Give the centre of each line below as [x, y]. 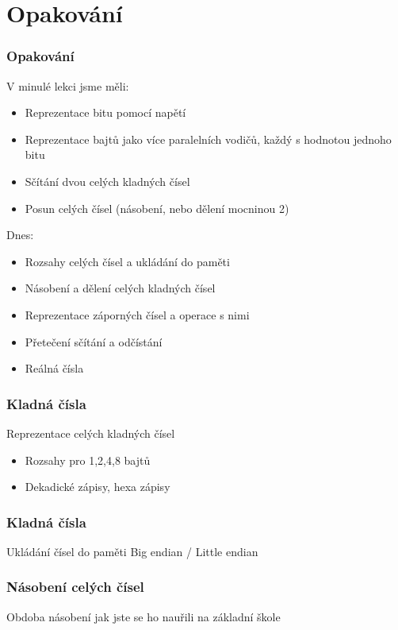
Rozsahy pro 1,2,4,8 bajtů [88, 460]
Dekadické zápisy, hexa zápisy [98, 487]
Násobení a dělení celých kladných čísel [120, 288]
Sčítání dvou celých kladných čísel [107, 181]
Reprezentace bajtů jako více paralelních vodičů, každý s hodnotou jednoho [208, 139]
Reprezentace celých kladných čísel [91, 433]
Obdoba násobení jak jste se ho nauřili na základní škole [144, 616]
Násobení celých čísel [75, 587]
